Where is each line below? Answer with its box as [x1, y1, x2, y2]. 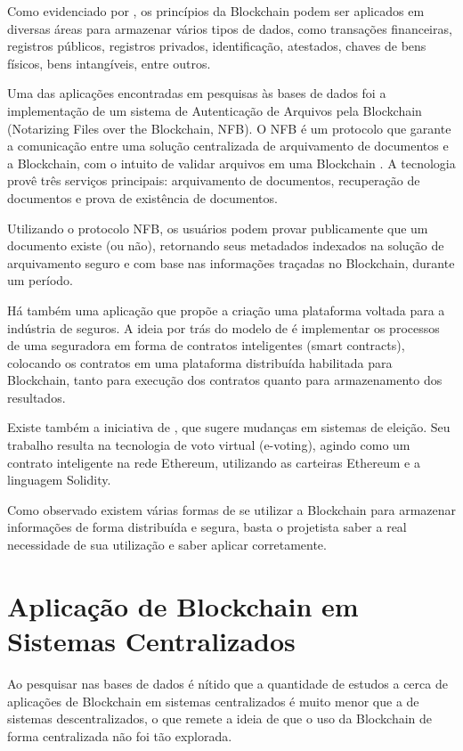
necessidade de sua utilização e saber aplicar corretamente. [7, 535, 327, 554]
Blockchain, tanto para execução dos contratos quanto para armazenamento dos [7, 371, 443, 389]
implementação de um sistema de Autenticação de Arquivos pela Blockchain [7, 101, 422, 119]
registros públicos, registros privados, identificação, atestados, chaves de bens [7, 37, 426, 55]
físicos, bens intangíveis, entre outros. [7, 53, 211, 72]
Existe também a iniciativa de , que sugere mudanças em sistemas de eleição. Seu [7, 418, 451, 437]
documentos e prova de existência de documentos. [7, 188, 278, 207]
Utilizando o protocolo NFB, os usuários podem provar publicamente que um [7, 218, 428, 237]
